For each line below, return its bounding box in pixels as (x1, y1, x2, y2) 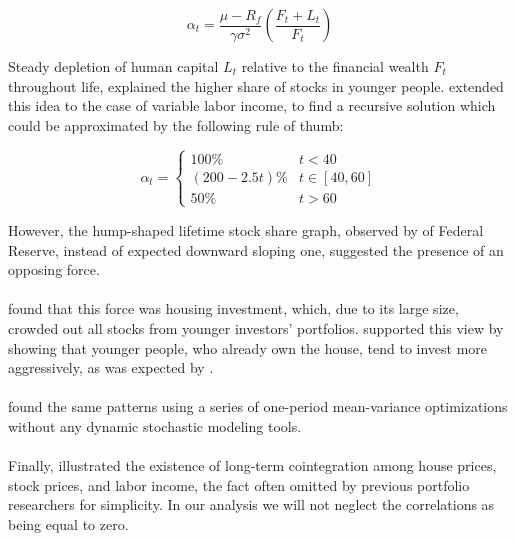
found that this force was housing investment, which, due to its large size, (8, 298, 459, 319)
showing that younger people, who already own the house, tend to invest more (8, 337, 488, 358)
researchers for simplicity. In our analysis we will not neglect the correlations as (8, 494, 495, 515)
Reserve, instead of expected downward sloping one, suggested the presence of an (8, 239, 504, 260)
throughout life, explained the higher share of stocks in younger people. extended (8, 75, 504, 96)
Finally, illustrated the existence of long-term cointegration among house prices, (8, 455, 497, 476)
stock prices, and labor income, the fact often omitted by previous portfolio (8, 474, 470, 495)
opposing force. (8, 259, 100, 280)
